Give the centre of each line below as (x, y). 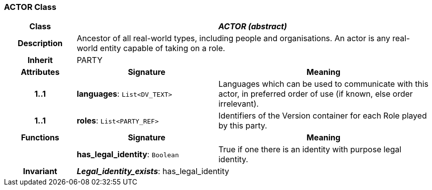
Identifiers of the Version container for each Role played (323, 116)
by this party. (243, 126)
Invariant (40, 171)
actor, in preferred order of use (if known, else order (316, 94)
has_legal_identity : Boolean (128, 155)
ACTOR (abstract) (253, 27)
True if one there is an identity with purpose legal (310, 150)
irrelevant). (239, 104)
